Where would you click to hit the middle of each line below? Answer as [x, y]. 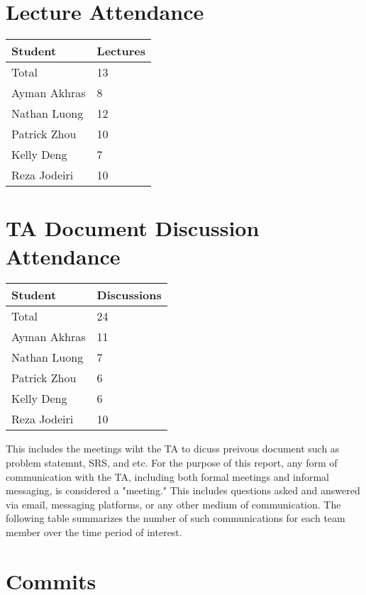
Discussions [129, 295]
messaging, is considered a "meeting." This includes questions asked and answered [183, 490]
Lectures [121, 51]
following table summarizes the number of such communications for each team [176, 518]
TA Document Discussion [133, 228]
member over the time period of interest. [94, 532]
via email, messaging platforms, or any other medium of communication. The [173, 504]
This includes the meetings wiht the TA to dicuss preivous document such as [173, 449]
